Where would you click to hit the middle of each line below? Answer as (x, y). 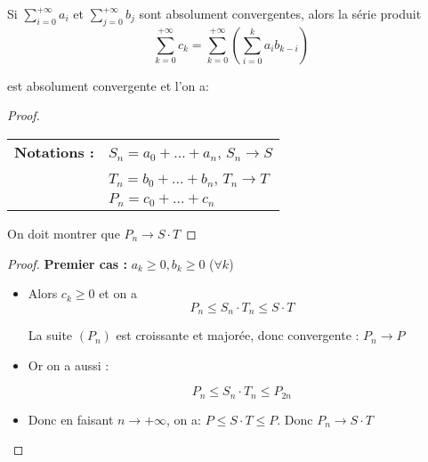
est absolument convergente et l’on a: (108, 85)
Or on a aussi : (69, 365)
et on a (118, 293)
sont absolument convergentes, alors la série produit (280, 13)
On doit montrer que (64, 233)
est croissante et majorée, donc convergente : (238, 335)
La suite (50, 335)
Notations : (54, 151)
